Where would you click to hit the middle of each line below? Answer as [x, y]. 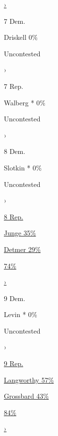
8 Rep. [14, 216]
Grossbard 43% [26, 396]
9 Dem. [15, 298]
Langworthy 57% [29, 379]
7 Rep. [14, 86]
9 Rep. [14, 363]
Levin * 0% [21, 314]
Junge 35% [20, 233]
